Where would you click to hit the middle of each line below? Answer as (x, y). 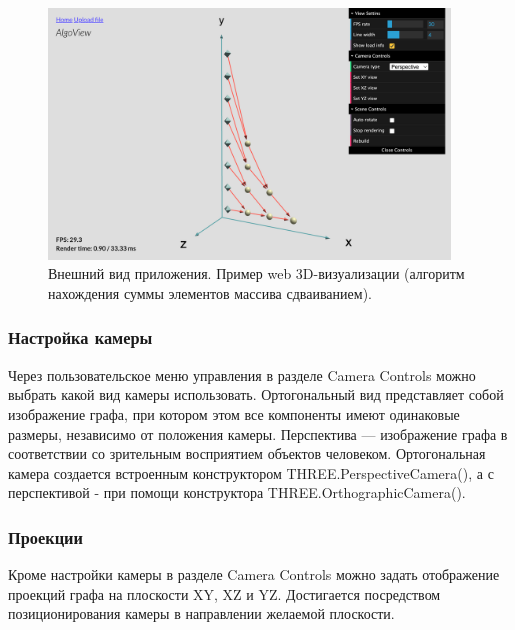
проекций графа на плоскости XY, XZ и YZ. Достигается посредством (224, 593)
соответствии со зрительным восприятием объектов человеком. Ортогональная (247, 453)
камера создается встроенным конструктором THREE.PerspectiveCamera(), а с (251, 472)
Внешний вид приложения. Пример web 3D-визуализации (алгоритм (256, 273)
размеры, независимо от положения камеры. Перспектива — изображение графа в (258, 433)
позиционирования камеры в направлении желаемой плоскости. (201, 613)
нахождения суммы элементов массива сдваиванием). (210, 292)
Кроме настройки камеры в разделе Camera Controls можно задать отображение (254, 574)
